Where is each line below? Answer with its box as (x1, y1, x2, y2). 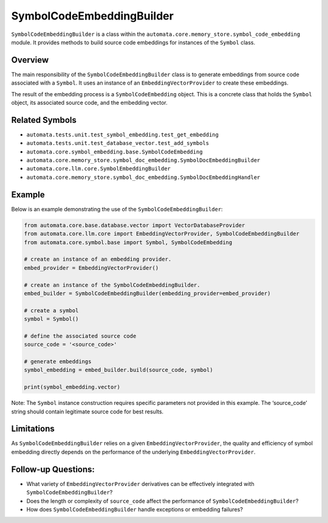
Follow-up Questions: (11, 464, 95, 474)
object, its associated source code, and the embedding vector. (11, 99, 168, 107)
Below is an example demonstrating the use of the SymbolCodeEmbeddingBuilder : (11, 205, 223, 212)
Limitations (11, 424, 55, 434)
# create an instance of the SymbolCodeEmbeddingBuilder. (24, 281, 200, 289)
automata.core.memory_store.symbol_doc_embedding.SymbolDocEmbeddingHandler (26, 174, 261, 181)
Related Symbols (11, 114, 77, 125)
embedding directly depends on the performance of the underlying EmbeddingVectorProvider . (11, 448, 256, 455)
